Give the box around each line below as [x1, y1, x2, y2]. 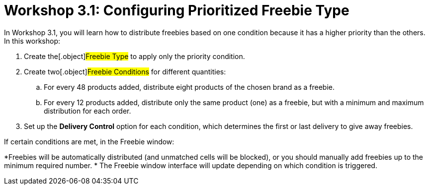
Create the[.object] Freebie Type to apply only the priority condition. [24, 52, 245, 61]
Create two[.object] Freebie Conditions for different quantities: [24, 67, 226, 76]
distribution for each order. [44, 106, 131, 115]
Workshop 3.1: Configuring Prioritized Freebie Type [4, 2, 349, 19]
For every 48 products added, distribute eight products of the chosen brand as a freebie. [44, 82, 335, 91]
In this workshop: [4, 36, 60, 45]
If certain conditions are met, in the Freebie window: [4, 137, 174, 146]
